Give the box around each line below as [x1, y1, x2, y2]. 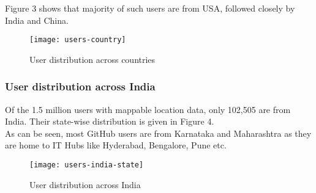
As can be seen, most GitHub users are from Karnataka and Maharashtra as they [5, 126, 312, 139]
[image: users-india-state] [29, 161, 144, 170]
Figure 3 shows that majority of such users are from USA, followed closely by [5, 2, 295, 14]
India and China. [5, 13, 69, 26]
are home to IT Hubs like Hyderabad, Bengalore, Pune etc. [5, 139, 227, 151]
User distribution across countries [29, 53, 156, 65]
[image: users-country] [29, 35, 126, 45]
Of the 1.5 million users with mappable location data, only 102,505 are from [5, 103, 291, 115]
